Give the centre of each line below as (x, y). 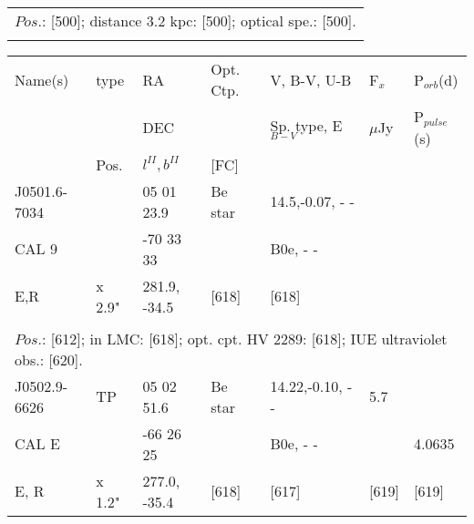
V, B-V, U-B (311, 79)
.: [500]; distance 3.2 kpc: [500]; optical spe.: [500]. (197, 21)
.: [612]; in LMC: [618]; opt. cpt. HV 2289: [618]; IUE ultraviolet (242, 338)
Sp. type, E (306, 125)
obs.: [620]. (49, 359)
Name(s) (42, 79)
